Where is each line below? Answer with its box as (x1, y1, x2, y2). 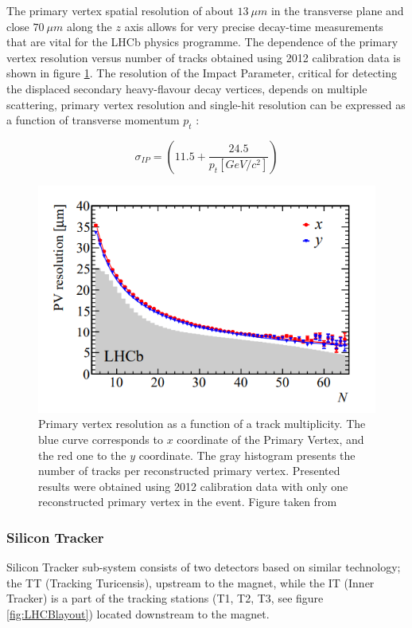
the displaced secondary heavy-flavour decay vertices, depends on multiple (6, 80, 367, 96)
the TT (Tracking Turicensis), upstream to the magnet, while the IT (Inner (6, 574, 375, 591)
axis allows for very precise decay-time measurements (124, 18, 383, 34)
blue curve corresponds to (38, 431, 163, 448)
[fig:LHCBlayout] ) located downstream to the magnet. (6, 606, 270, 622)
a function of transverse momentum (6, 112, 180, 128)
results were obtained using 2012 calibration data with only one (38, 477, 348, 494)
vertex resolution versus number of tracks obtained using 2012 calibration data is (6, 49, 401, 65)
